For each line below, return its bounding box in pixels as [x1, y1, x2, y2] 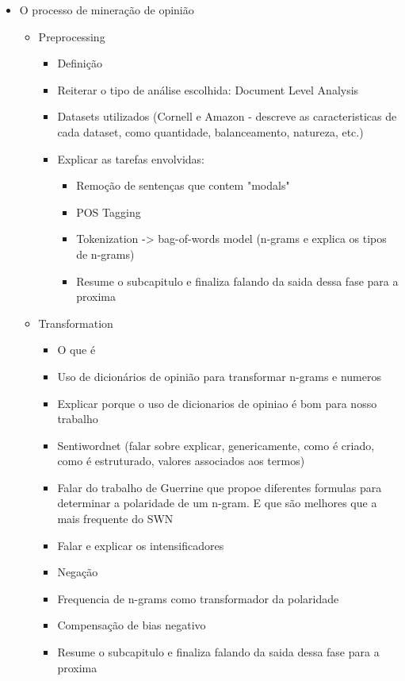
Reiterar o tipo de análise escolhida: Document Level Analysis [57, 81, 359, 98]
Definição [57, 55, 102, 71]
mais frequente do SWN [57, 510, 174, 527]
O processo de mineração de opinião [19, 2, 194, 17]
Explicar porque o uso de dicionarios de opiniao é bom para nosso [57, 394, 377, 411]
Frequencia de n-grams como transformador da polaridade [57, 590, 339, 606]
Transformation [38, 314, 113, 331]
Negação [57, 564, 98, 580]
